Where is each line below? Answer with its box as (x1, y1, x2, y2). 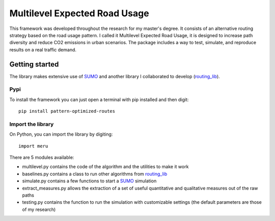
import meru (18, 143, 48, 149)
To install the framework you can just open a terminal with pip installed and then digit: (9, 97, 189, 103)
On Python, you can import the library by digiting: (9, 131, 113, 137)
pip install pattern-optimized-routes (18, 108, 116, 114)
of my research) (22, 206, 56, 212)
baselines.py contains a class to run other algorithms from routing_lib (22, 171, 168, 177)
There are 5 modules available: (9, 154, 74, 161)
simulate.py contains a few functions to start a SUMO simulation (22, 178, 157, 184)
